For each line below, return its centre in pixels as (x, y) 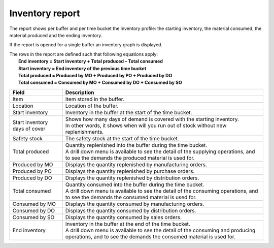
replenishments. (84, 132)
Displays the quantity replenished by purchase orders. (130, 171)
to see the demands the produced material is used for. (130, 158)
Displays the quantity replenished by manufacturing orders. (136, 164)
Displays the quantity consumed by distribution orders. (131, 210)
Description (80, 92)
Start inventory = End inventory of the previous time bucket (82, 68)
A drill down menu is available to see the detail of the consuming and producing (160, 230)
